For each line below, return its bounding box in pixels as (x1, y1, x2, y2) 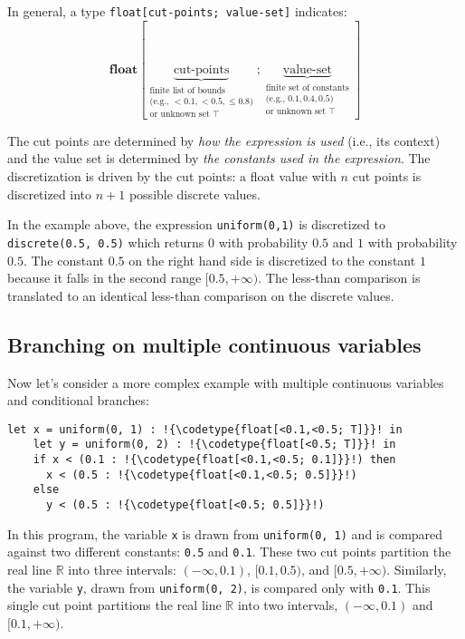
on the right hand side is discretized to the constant (128, 250, 416, 269)
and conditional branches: (7, 391, 149, 410)
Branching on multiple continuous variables (7, 330, 422, 358)
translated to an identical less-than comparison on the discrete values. (7, 286, 394, 305)
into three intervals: (68, 559, 176, 578)
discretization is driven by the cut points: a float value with (7, 167, 337, 186)
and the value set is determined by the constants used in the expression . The (7, 149, 431, 168)
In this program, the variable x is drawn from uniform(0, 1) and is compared (7, 524, 443, 543)
